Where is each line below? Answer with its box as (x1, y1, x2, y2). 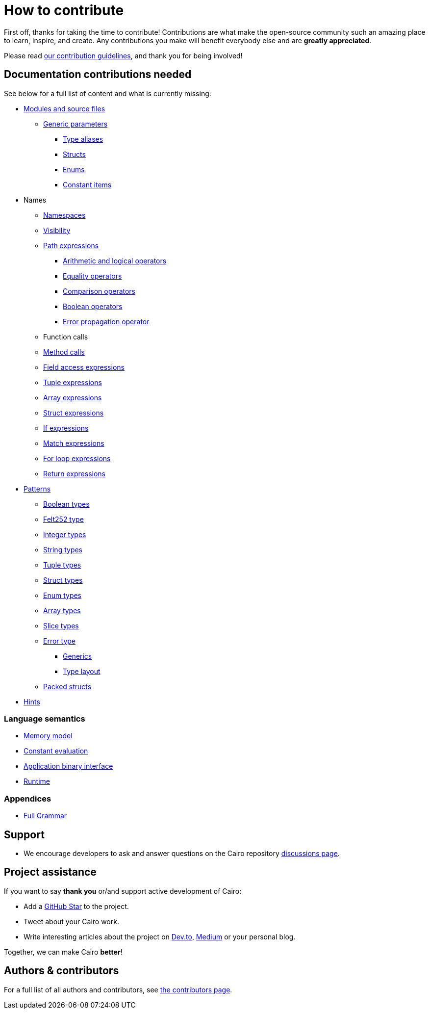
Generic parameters (43, 119, 108, 128)
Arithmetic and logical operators (63, 256, 167, 265)
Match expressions (43, 439, 104, 447)
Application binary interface (24, 762, 113, 771)
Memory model (24, 731, 73, 740)
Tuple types (43, 560, 81, 569)
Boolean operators (63, 302, 123, 311)
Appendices (4, 793, 51, 804)
